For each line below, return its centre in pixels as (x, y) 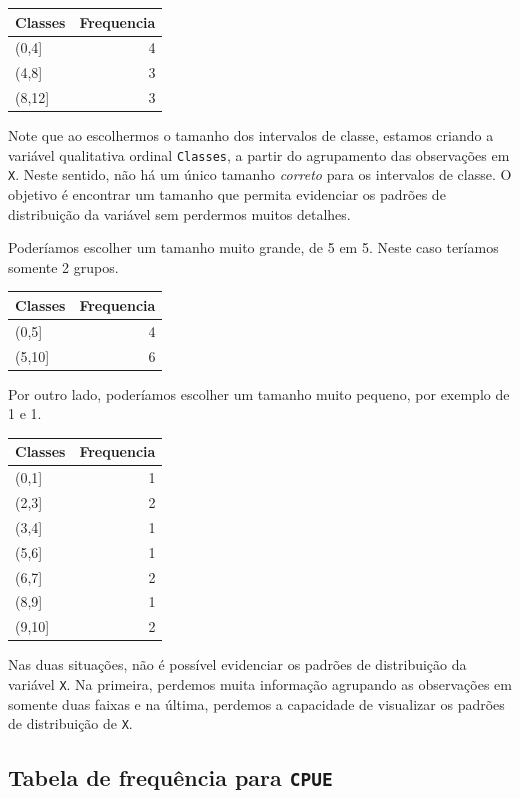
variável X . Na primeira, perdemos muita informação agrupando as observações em (260, 683)
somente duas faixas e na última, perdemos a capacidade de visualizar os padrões (256, 703)
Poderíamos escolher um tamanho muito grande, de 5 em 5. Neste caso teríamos (253, 247)
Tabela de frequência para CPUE (170, 777)
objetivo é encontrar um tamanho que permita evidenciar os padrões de (227, 194)
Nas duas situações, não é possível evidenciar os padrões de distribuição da (237, 664)
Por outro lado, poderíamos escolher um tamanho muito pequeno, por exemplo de (259, 393)
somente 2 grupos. (63, 266)
